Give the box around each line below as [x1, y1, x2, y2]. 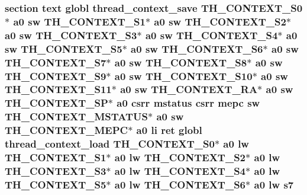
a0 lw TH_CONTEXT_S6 [114, 177, 246, 191]
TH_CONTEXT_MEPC [5, 123, 128, 138]
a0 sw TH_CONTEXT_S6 [131, 41, 263, 56]
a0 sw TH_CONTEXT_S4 [145, 27, 278, 42]
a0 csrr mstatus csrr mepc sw [117, 95, 260, 110]
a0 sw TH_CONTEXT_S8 [114, 55, 247, 69]
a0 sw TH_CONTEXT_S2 [154, 14, 286, 28]
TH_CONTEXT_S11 [5, 82, 112, 97]
